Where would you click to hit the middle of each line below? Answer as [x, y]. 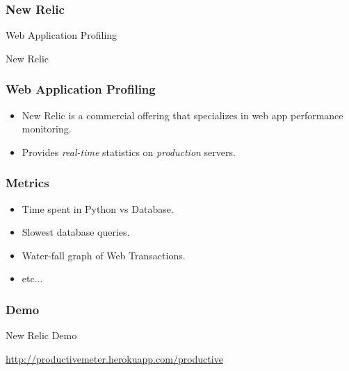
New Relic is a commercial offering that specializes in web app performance [182, 115]
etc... [32, 278]
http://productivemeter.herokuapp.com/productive [114, 358]
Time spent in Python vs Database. [98, 208]
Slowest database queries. [76, 232]
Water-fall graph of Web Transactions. [104, 255]
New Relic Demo [41, 335]
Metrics [27, 183]
